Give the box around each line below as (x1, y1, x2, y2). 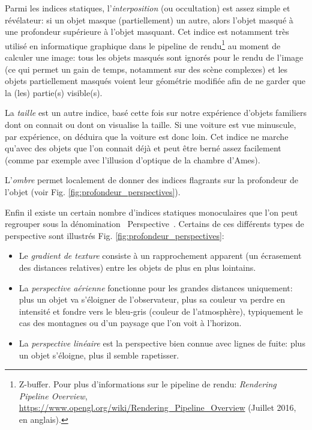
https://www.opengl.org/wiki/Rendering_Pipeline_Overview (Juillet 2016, (19, 401, 296, 414)
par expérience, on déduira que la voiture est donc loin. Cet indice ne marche (5, 130, 289, 142)
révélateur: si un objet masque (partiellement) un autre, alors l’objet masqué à (5, 13, 293, 26)
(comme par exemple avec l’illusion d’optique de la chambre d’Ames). (5, 153, 260, 166)
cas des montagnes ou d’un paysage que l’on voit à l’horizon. (19, 316, 242, 329)
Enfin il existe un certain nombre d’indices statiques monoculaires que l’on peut (5, 205, 298, 218)
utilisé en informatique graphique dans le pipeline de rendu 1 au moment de (5, 37, 281, 52)
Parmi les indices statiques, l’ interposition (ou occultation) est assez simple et (5, 2, 290, 14)
